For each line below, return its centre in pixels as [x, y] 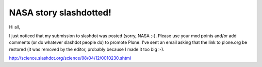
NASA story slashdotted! [60, 13]
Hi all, [15, 27]
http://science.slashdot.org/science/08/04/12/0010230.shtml [70, 58]
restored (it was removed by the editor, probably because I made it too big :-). [87, 49]
